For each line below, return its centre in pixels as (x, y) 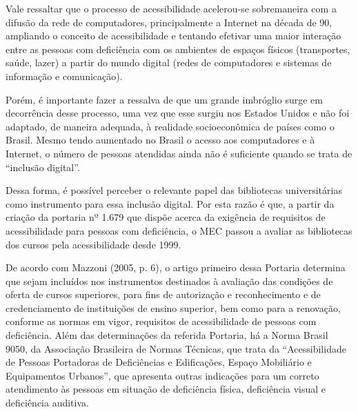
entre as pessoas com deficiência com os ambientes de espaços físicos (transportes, (178, 49)
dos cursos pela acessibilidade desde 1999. (93, 244)
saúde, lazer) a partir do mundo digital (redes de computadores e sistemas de (169, 62)
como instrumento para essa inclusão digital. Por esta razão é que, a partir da (170, 203)
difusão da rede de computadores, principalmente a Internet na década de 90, (169, 22)
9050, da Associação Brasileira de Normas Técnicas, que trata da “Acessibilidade (176, 348)
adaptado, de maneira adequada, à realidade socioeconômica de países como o (170, 126)
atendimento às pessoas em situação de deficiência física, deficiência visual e (166, 389)
